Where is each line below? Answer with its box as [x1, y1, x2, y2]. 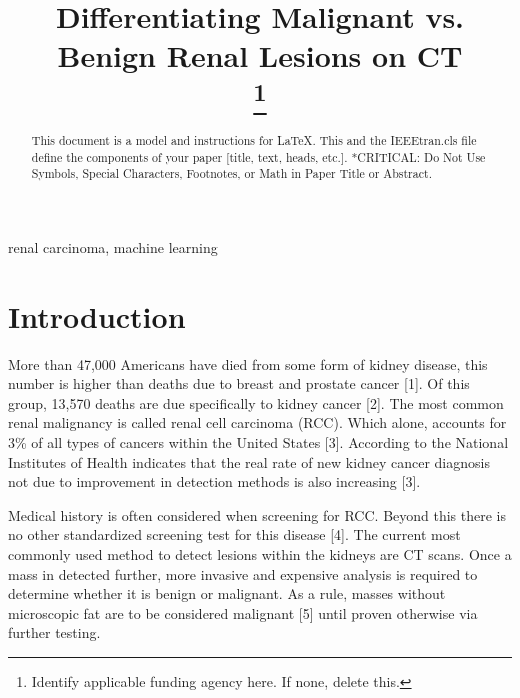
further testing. [8, 622, 101, 643]
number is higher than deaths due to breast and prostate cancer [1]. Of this [8, 373, 470, 394]
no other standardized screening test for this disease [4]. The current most [8, 524, 461, 545]
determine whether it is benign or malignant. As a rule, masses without [8, 583, 446, 604]
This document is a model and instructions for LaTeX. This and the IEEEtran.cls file [31, 132, 477, 149]
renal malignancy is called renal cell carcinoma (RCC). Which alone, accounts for [8, 412, 507, 433]
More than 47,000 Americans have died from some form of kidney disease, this [8, 353, 488, 374]
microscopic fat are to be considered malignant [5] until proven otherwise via [8, 602, 478, 623]
